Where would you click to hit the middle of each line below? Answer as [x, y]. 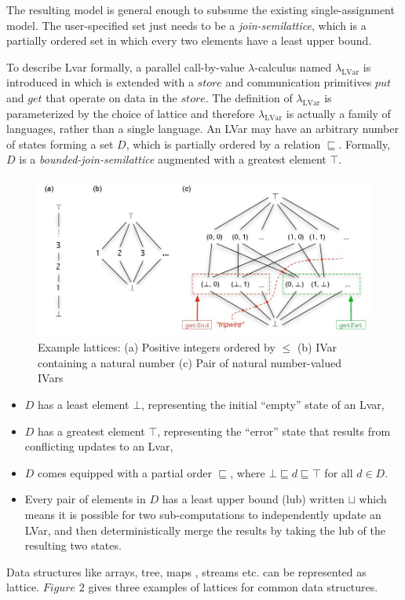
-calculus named [293, 66]
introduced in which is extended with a [100, 82]
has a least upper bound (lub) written [253, 499]
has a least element [84, 404]
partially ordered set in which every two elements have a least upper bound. [189, 40]
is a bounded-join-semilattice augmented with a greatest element [173, 159]
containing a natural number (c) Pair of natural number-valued [190, 362]
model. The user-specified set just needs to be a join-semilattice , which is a [186, 25]
